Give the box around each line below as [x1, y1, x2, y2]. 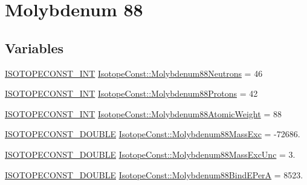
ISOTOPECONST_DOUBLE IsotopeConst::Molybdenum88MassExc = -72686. [5, 128, 300, 140]
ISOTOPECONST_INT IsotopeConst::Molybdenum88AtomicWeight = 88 [5, 107, 282, 120]
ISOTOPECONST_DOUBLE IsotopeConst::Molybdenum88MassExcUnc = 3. [5, 148, 296, 160]
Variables [5, 38, 64, 57]
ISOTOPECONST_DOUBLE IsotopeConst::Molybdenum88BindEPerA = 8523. [5, 168, 303, 181]
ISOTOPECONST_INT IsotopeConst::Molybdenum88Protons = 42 [5, 87, 258, 100]
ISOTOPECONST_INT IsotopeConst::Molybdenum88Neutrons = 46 [5, 67, 263, 79]
